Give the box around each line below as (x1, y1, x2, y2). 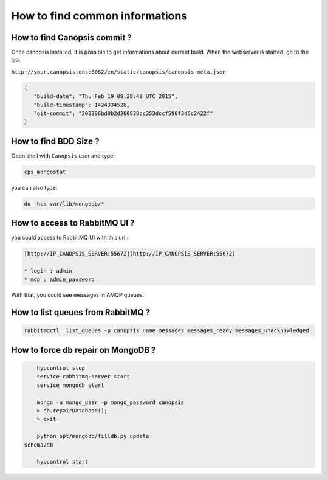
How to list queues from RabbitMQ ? (11, 307, 151, 318)
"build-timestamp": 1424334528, (33, 101, 130, 108)
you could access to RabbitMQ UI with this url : (11, 234, 129, 242)
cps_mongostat (24, 168, 66, 175)
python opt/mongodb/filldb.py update (36, 433, 149, 440)
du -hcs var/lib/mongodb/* (24, 200, 104, 207)
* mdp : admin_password (24, 276, 95, 283)
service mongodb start (36, 381, 104, 389)
